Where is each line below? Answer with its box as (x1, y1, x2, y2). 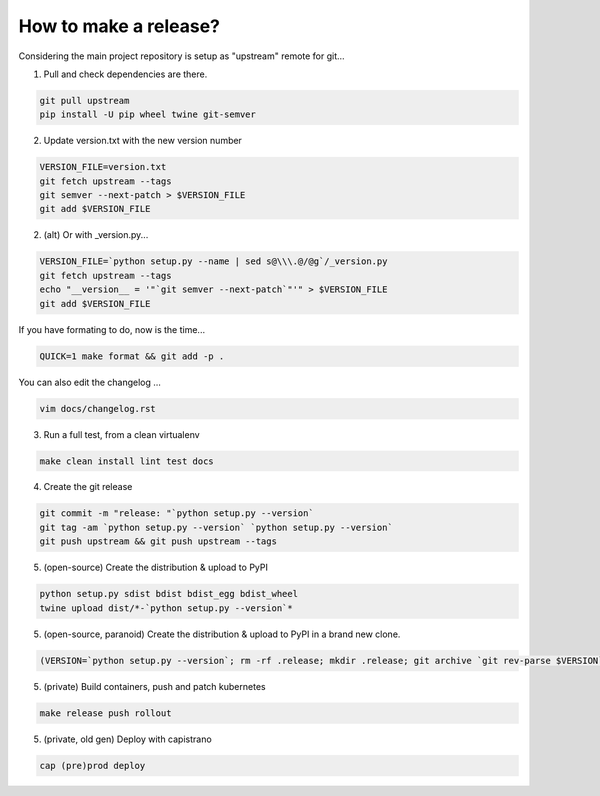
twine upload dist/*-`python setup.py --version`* (39, 602, 294, 614)
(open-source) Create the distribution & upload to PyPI (43, 561, 269, 574)
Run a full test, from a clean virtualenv (43, 428, 200, 440)
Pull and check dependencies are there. (43, 68, 208, 80)
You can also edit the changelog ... (18, 376, 162, 388)
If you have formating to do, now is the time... (18, 323, 205, 335)
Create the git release (43, 481, 133, 493)
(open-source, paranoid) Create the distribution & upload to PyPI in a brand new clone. (43, 628, 401, 640)
